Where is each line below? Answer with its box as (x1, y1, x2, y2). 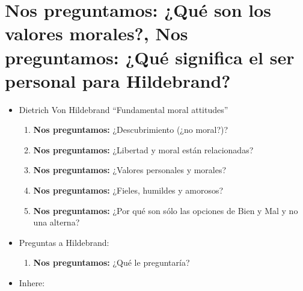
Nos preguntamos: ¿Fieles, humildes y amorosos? (33, 184, 224, 197)
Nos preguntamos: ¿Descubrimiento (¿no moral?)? (33, 123, 228, 136)
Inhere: (19, 277, 45, 289)
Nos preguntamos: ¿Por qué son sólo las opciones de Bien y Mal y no (33, 204, 298, 216)
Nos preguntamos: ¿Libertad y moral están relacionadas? (33, 143, 254, 156)
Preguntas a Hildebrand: (19, 236, 109, 248)
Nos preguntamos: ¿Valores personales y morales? (33, 164, 227, 176)
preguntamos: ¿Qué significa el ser (5, 44, 295, 69)
